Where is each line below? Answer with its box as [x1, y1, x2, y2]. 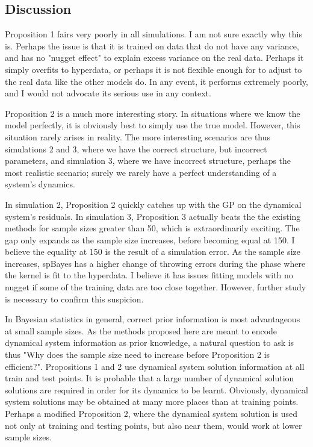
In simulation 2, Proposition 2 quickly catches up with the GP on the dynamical [5, 198, 302, 210]
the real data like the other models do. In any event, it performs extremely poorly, [5, 75, 308, 87]
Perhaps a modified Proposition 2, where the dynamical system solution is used [5, 407, 297, 420]
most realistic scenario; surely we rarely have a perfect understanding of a [5, 166, 277, 178]
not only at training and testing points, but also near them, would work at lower [5, 419, 302, 431]
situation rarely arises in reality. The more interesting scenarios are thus [5, 130, 271, 143]
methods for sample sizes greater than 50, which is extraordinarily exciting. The [5, 222, 300, 234]
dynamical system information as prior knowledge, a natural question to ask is [5, 336, 294, 349]
